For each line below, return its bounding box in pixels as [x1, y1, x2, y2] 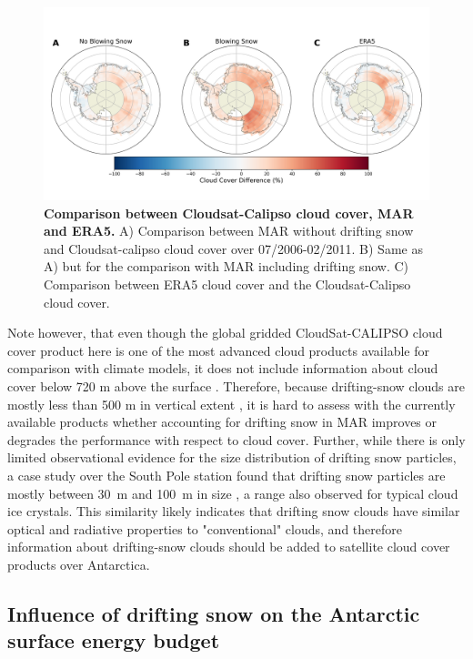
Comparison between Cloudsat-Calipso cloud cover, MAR [44, 203, 414, 222]
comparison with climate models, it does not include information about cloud [7, 359, 438, 378]
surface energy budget [7, 626, 220, 654]
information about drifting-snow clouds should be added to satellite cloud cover [7, 537, 450, 556]
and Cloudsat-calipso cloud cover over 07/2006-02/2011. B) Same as [44, 238, 423, 258]
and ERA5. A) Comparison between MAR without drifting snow [44, 221, 414, 240]
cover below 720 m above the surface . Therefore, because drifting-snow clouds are [7, 376, 465, 395]
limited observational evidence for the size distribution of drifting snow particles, [7, 448, 457, 467]
